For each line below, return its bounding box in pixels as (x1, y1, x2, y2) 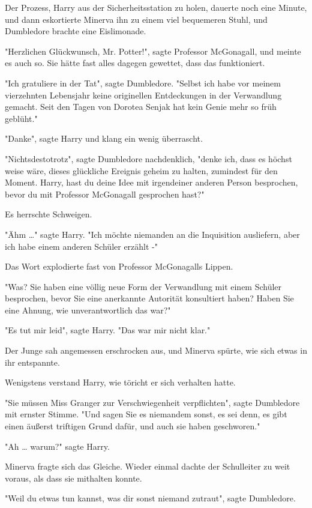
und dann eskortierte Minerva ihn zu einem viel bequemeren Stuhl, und (5, 13, 268, 25)
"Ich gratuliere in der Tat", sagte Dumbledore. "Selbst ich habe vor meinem (5, 76, 281, 89)
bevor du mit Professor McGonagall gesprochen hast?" (5, 187, 205, 200)
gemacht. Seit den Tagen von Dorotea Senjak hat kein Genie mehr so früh (5, 100, 277, 113)
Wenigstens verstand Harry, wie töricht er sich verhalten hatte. (5, 376, 236, 389)
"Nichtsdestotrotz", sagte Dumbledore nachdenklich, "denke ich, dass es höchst (5, 152, 292, 165)
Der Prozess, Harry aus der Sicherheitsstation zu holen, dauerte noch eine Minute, (5, 1, 307, 13)
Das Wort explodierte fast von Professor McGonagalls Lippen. (5, 260, 233, 273)
